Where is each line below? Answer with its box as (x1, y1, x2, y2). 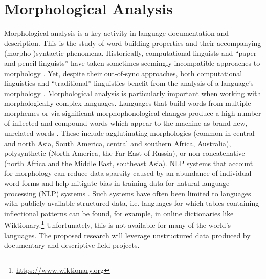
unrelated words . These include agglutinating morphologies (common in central (4, 128, 255, 138)
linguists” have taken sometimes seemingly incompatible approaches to (39, 57, 260, 68)
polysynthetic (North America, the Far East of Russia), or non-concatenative (4, 148, 245, 158)
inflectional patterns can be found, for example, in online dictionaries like (4, 207, 234, 218)
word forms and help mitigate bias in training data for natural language (4, 178, 230, 189)
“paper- (235, 48, 259, 58)
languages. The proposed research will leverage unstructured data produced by (4, 229, 251, 240)
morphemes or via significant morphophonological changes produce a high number (4, 107, 261, 118)
